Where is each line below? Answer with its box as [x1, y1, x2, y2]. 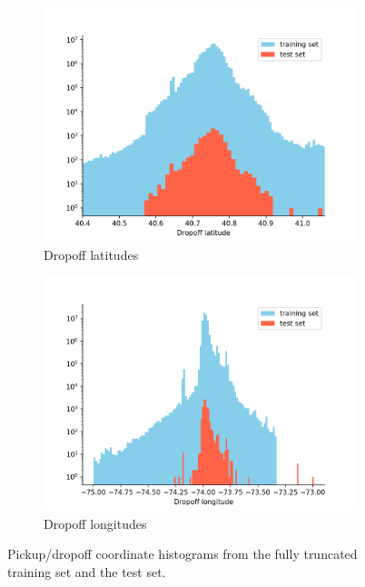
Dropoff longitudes [44, 513, 147, 532]
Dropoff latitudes [44, 244, 139, 264]
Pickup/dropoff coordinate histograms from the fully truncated [7, 544, 358, 563]
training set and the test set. [7, 562, 166, 581]
